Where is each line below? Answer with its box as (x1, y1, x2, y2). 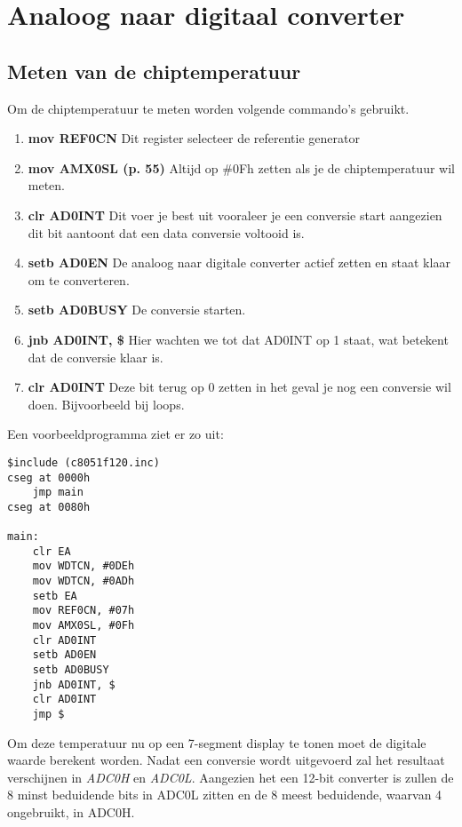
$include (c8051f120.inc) (7, 456, 160, 469)
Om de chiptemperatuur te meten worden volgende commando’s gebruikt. (7, 99, 410, 117)
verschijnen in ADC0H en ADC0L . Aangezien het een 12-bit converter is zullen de (7, 767, 454, 786)
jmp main (32, 486, 84, 499)
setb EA (32, 589, 77, 602)
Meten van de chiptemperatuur (7, 57, 301, 84)
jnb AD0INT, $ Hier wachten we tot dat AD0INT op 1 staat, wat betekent (28, 330, 449, 348)
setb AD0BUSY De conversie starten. (28, 300, 246, 319)
